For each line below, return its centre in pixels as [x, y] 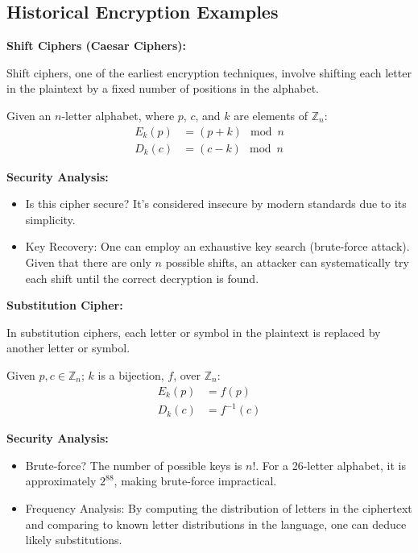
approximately [61, 481]
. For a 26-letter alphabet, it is [331, 465]
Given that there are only [88, 262]
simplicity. [50, 219]
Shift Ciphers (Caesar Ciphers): [96, 46]
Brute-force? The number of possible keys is [134, 465]
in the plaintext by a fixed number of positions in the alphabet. [163, 88]
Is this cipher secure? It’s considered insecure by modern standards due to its [216, 204]
